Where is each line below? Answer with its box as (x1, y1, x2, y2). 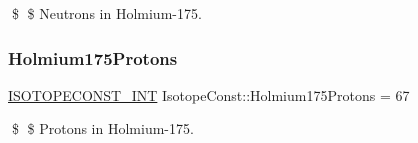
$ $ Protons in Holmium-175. (11, 118, 194, 139)
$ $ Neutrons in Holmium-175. (11, 3, 202, 23)
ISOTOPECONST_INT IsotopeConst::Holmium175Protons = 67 (8, 84, 410, 105)
